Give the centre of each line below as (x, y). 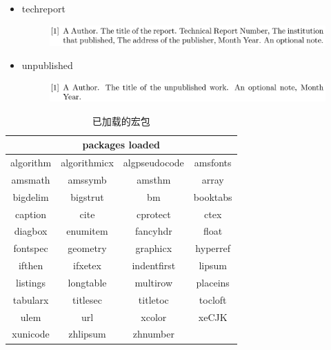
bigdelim (31, 196)
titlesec (87, 299)
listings (31, 282)
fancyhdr (153, 231)
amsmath (31, 179)
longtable (87, 282)
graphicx (154, 248)
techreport (43, 8)
